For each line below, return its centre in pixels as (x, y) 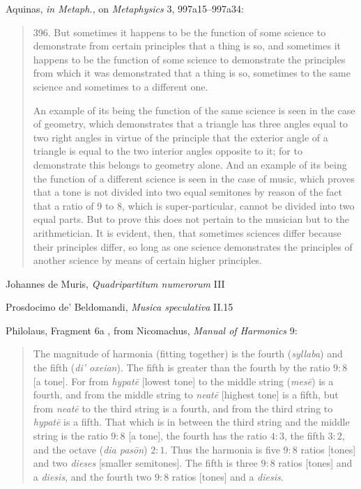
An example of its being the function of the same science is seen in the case (194, 110)
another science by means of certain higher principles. (148, 260)
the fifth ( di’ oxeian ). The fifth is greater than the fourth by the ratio (182, 367)
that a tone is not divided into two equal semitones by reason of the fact (188, 192)
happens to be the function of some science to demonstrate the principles (189, 59)
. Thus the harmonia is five (222, 449)
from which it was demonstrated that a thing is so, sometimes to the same (192, 73)
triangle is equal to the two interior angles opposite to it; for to (168, 151)
